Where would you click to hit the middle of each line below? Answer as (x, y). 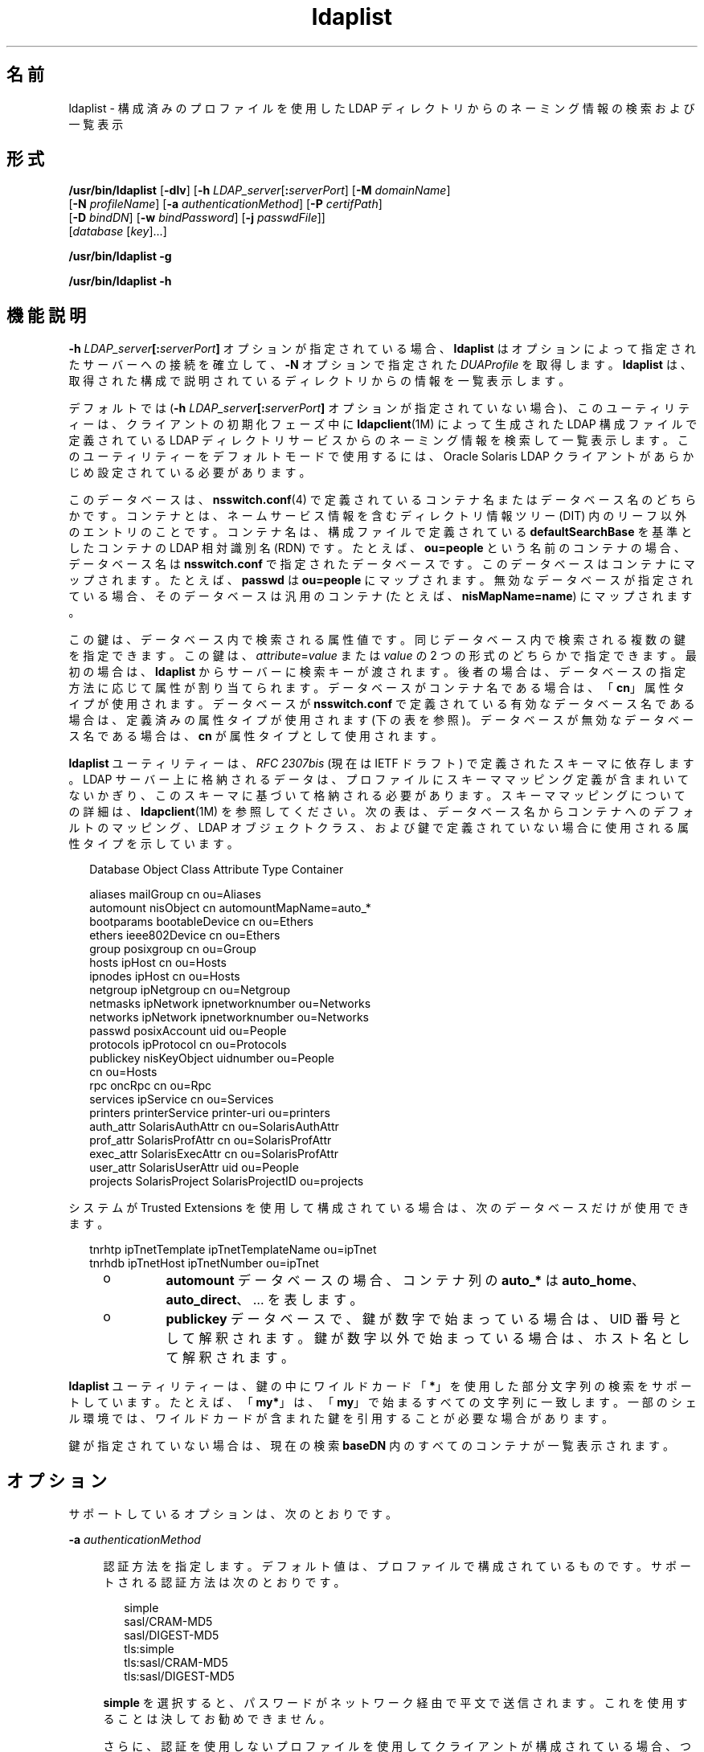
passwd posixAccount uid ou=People (188, 1031)
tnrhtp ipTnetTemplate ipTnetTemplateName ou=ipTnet (233, 1250)
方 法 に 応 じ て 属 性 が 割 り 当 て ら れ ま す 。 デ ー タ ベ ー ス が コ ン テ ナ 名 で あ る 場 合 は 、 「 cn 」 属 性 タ (377, 688)
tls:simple (149, 1649)
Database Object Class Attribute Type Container (217, 870)
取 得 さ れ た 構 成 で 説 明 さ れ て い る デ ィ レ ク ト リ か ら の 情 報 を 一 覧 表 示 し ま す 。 (319, 381)
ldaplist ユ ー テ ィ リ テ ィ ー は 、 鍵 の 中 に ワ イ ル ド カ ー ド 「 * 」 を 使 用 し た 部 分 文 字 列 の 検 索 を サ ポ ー (380, 1386)
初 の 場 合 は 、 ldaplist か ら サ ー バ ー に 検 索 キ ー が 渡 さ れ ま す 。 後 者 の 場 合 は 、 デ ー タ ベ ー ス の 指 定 (377, 672)
